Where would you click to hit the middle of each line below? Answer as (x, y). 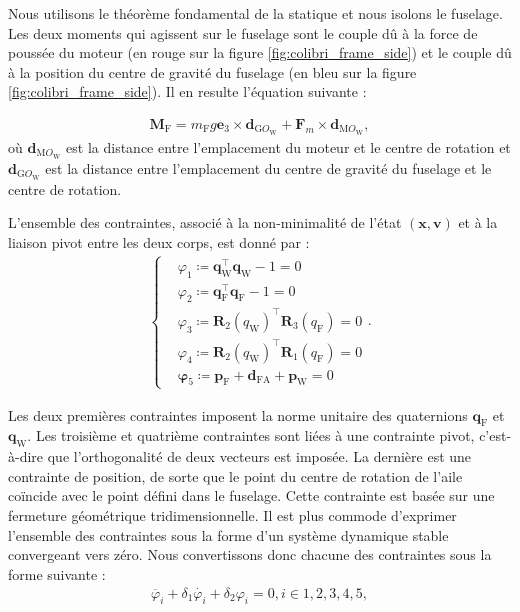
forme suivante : (57, 573)
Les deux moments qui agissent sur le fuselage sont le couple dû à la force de (243, 32)
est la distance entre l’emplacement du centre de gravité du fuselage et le (268, 167)
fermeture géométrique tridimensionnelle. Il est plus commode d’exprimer (232, 514)
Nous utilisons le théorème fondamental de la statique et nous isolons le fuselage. (255, 13)
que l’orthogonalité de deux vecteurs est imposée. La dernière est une (259, 456)
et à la (478, 222)
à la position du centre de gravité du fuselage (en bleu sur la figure (212, 71)
